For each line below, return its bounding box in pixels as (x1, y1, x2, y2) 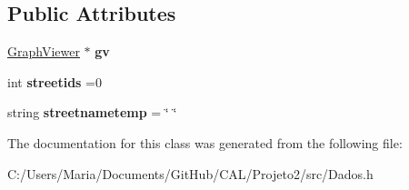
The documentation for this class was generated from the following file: (7, 133, 403, 152)
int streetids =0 (7, 72, 103, 91)
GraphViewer (7, 42, 80, 61)
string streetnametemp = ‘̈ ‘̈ (7, 103, 177, 122)
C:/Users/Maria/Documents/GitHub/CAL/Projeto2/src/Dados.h (7, 164, 374, 183)
